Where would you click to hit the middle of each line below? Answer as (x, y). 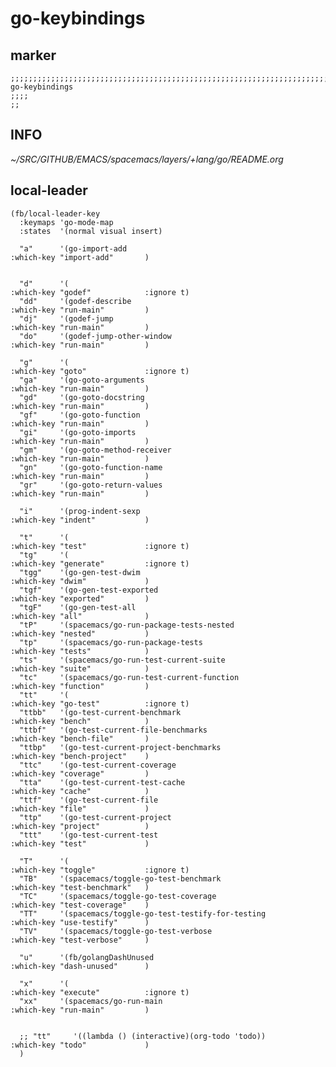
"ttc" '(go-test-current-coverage (98, 765)
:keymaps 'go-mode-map (66, 222)
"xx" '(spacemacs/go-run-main (91, 1001)
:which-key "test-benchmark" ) (80, 887)
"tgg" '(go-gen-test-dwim (80, 572)
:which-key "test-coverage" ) (80, 905)
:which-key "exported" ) (80, 598)
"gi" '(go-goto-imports (78, 432)
